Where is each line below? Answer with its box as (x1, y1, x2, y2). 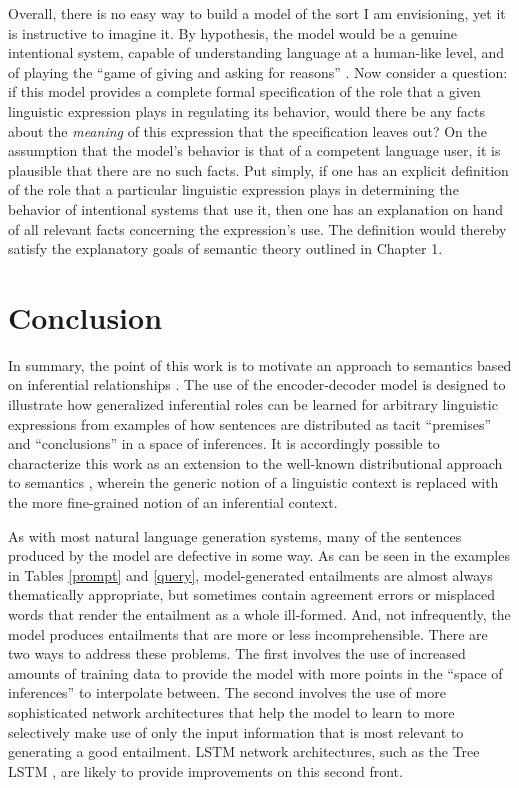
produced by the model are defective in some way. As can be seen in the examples (8, 545, 510, 566)
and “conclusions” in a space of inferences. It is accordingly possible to (8, 433, 440, 454)
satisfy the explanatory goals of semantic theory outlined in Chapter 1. (8, 238, 443, 259)
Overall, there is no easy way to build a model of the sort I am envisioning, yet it (8, 3, 506, 23)
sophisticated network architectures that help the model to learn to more (8, 701, 455, 722)
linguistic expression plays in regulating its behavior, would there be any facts (8, 100, 486, 121)
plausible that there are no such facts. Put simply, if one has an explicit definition (8, 159, 509, 180)
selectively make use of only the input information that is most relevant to (8, 721, 464, 742)
